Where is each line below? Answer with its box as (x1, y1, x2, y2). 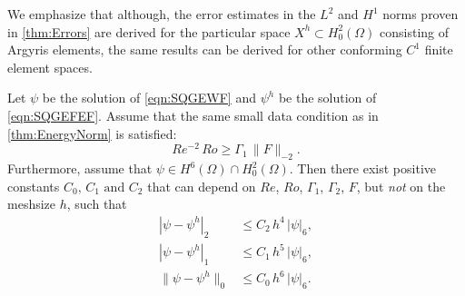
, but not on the (356, 176, 446, 195)
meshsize (7, 194, 56, 213)
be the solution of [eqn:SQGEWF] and (42, 88, 256, 107)
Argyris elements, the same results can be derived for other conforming (7, 40, 402, 59)
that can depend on (147, 176, 256, 195)
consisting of (380, 22, 450, 41)
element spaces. (7, 57, 93, 76)
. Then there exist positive (289, 159, 436, 178)
